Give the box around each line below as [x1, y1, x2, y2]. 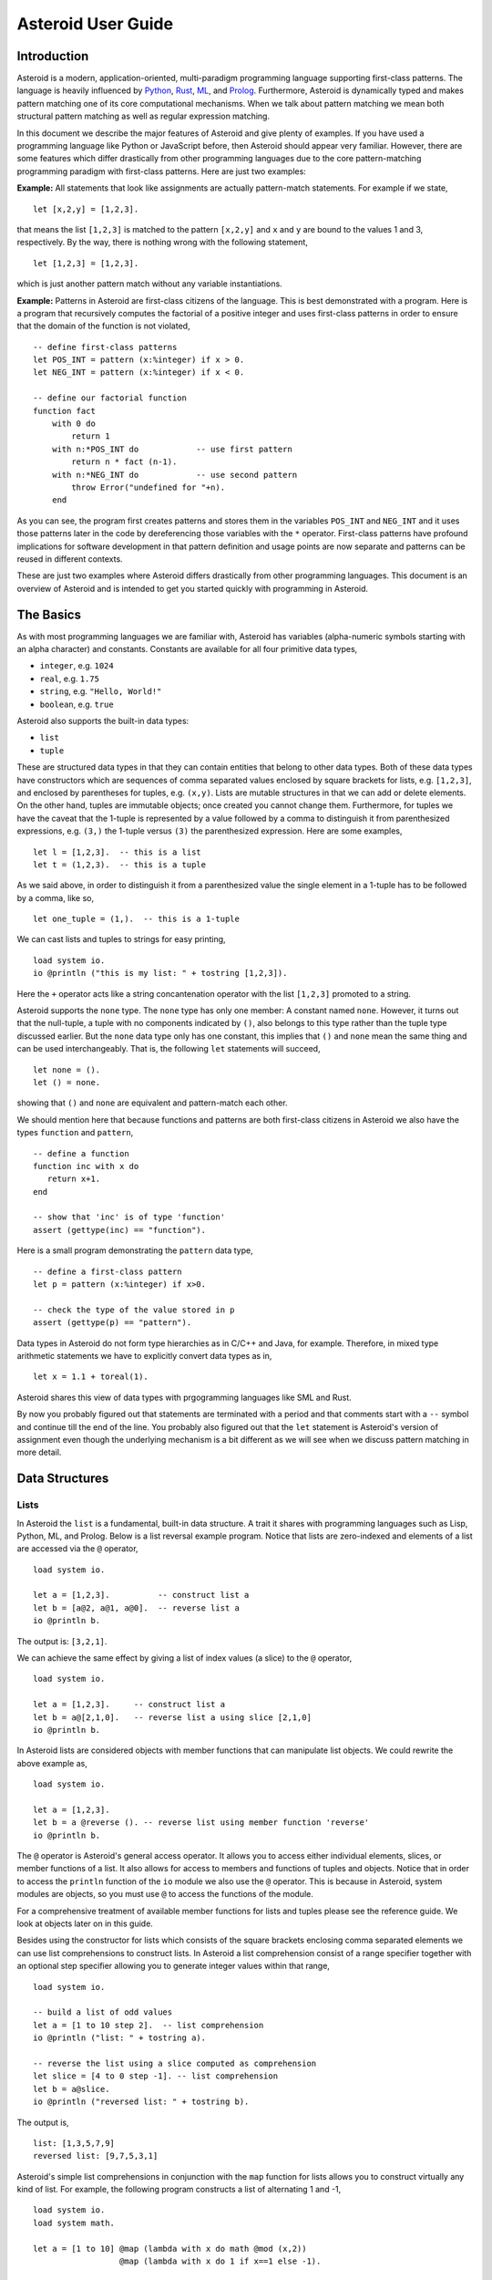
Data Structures [16, 1471, 109, 1487]
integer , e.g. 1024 [39, 660, 114, 671]
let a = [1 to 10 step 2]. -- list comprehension [33, 2020, 264, 2030]
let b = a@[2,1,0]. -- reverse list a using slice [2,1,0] [33, 1712, 312, 1723]
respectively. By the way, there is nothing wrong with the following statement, [16, 237, 309, 248]
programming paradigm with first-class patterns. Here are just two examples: [16, 165, 307, 177]
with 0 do [51, 419, 96, 429]
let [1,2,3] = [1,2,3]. [33, 258, 139, 268]
